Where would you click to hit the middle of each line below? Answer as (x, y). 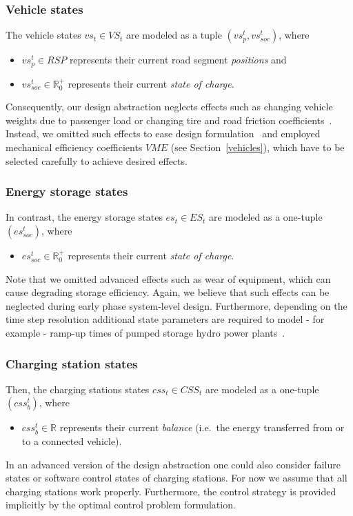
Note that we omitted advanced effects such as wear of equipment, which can (168, 278)
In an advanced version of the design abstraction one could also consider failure (173, 464)
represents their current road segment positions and (178, 60)
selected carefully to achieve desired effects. (97, 160)
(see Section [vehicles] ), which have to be (258, 147)
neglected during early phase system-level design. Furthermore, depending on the (176, 305)
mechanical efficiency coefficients (74, 147)
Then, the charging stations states (78, 389)
